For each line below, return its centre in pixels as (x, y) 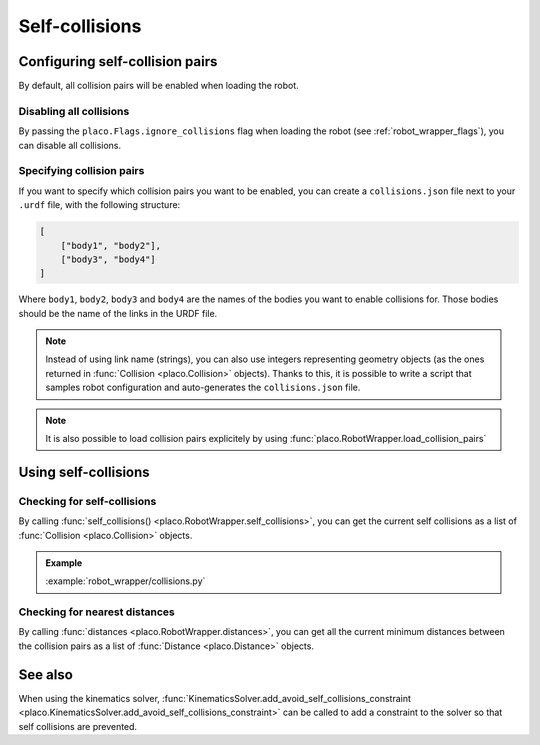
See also (46, 674)
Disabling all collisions (74, 111)
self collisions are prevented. (78, 726)
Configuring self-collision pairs (118, 61)
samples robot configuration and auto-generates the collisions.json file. (203, 387)
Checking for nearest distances (96, 612)
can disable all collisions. (70, 145)
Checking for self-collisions (87, 501)
